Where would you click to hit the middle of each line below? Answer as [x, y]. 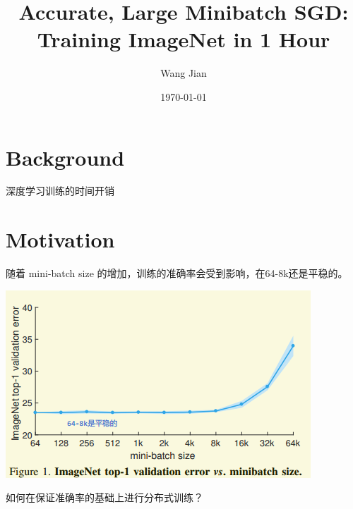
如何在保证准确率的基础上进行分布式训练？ [104, 497]
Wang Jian [184, 73]
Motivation [60, 239]
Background [65, 157]
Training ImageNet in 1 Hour [184, 39]
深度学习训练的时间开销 [60, 191]
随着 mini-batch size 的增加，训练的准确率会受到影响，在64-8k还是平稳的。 [177, 273]
